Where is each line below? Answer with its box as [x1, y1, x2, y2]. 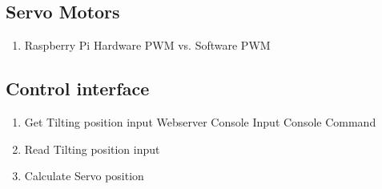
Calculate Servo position [24, 167, 144, 184]
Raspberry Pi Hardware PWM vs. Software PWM [24, 37, 271, 54]
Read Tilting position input [24, 140, 160, 157]
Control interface [6, 76, 150, 101]
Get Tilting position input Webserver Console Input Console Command [24, 114, 376, 130]
